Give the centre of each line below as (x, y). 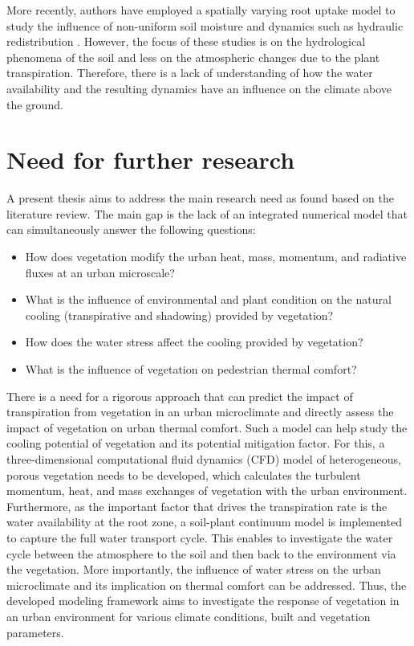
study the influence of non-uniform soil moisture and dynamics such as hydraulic (205, 25)
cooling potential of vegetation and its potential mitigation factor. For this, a (196, 443)
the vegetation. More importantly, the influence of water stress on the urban (194, 569)
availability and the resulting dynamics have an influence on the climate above (199, 88)
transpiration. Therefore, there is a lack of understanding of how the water (190, 73)
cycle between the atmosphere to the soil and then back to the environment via (201, 553)
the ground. (35, 104)
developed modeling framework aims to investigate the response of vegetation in (203, 601)
